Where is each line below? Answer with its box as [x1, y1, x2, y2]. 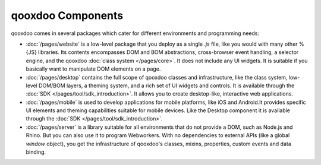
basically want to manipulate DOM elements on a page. [26, 65, 161, 72]
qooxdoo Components [11, 9, 124, 22]
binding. [26, 148, 46, 156]
